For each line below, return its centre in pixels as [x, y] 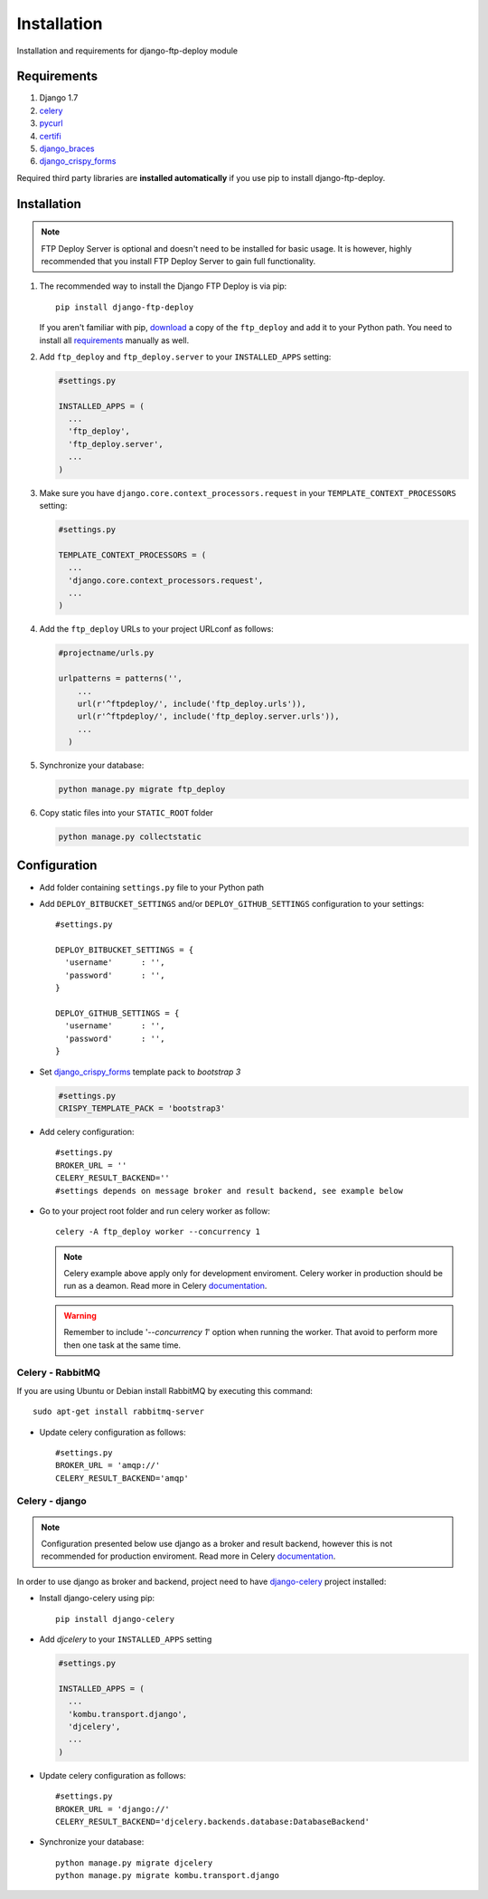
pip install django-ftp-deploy [125, 307]
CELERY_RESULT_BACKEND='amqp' [122, 1478]
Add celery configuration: [87, 1131]
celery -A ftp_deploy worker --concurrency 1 [158, 1232]
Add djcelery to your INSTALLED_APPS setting [126, 1639]
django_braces [67, 148]
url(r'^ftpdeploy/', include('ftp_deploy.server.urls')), [208, 716]
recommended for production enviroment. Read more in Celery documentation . [188, 1556]
